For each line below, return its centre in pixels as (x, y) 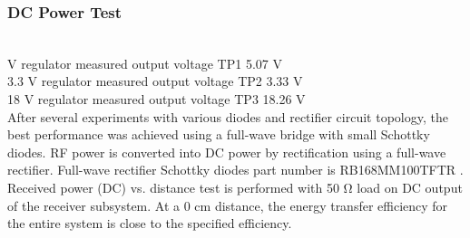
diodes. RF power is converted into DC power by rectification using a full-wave (227, 152)
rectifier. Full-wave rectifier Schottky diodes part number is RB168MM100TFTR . (235, 170)
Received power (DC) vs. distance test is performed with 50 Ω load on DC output (235, 187)
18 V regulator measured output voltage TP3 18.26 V (157, 99)
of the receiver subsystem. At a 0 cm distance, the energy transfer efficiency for (228, 205)
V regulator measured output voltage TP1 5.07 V (145, 63)
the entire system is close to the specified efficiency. (150, 223)
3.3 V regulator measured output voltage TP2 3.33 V (155, 81)
